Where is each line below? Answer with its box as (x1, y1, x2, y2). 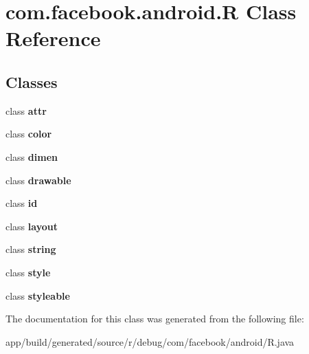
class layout (5, 219, 58, 233)
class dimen (5, 149, 58, 164)
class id (5, 196, 38, 210)
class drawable (5, 173, 71, 187)
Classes (5, 71, 58, 92)
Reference (5, 24, 101, 52)
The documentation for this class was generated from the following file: (5, 311, 304, 326)
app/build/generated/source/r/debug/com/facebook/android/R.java (5, 334, 295, 349)
